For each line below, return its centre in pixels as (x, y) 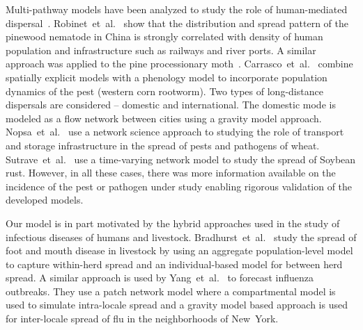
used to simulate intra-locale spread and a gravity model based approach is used (177, 305)
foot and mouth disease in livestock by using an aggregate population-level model (179, 250)
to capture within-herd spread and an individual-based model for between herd (174, 264)
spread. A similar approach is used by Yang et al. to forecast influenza (160, 278)
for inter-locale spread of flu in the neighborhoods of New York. (142, 319)
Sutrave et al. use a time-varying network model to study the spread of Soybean (181, 159)
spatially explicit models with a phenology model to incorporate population (167, 77)
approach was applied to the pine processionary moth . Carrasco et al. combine (179, 64)
